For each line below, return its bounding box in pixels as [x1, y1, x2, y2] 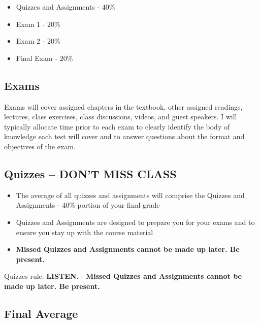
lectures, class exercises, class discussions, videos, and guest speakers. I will [4, 111, 237, 122]
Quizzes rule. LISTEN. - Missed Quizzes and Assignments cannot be [4, 271, 242, 281]
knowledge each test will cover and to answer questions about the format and [4, 131, 245, 142]
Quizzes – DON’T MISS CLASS [4, 166, 177, 181]
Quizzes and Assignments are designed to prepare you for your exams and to [16, 216, 255, 227]
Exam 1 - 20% [16, 18, 60, 29]
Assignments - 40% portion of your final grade [16, 200, 160, 210]
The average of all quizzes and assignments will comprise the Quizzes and [16, 189, 245, 200]
